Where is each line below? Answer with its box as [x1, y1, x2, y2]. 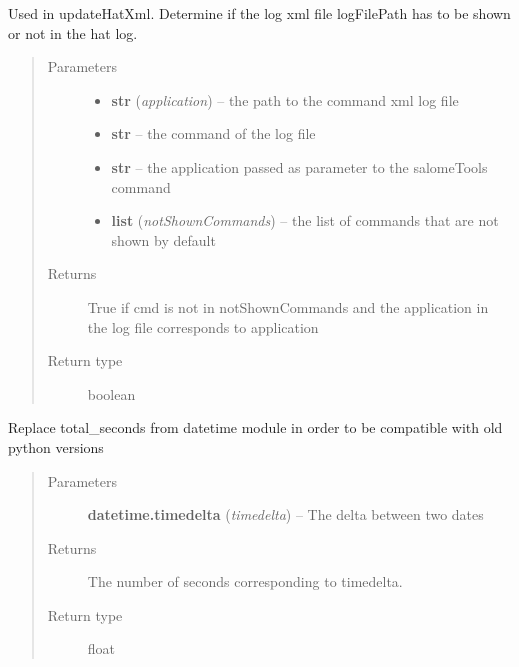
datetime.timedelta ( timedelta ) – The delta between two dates [87, 504, 484, 525]
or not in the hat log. [8, 22, 138, 43]
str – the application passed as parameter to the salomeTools [111, 156, 488, 177]
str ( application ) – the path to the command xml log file [111, 89, 459, 110]
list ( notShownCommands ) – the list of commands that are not [111, 210, 499, 231]
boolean [87, 383, 136, 404]
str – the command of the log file [111, 123, 316, 144]
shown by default [111, 229, 216, 250]
